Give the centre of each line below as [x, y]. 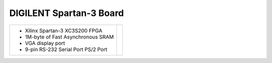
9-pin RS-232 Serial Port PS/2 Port [66, 49]
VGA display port [45, 43]
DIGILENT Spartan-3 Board [67, 13]
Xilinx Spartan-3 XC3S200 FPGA [64, 30]
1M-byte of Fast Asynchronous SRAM [70, 36]
